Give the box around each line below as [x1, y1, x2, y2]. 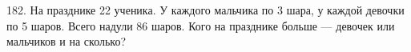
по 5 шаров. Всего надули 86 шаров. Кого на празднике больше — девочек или [6, 17, 395, 34]
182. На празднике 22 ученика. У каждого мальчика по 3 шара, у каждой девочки [6, 2, 405, 18]
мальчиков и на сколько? [6, 33, 127, 50]
